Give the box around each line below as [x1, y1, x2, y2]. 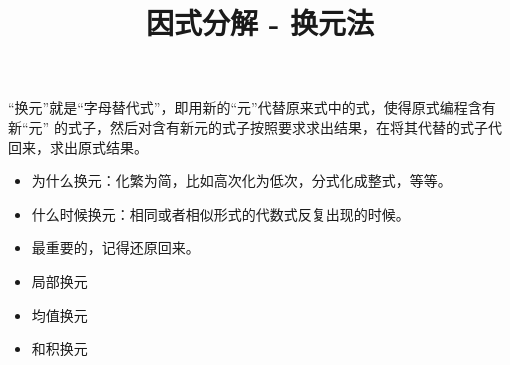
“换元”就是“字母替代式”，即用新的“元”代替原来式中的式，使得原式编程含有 [8, 97, 496, 118]
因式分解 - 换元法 [145, 2, 375, 43]
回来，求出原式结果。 [8, 136, 148, 157]
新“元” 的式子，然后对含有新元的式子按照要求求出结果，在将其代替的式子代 [8, 116, 502, 137]
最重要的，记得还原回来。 [31, 237, 200, 258]
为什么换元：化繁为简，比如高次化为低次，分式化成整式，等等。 [31, 170, 452, 191]
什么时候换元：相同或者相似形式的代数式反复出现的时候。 [31, 203, 410, 224]
